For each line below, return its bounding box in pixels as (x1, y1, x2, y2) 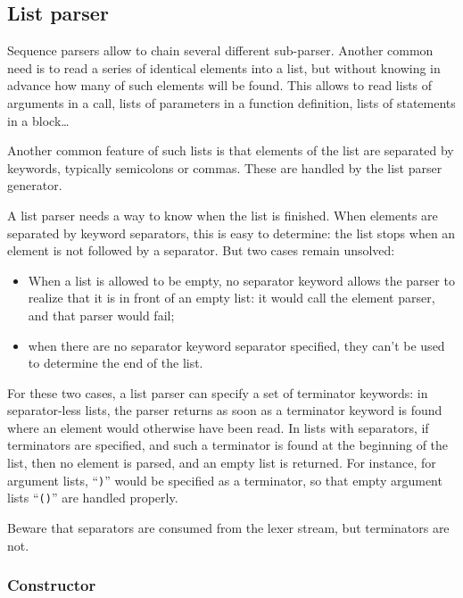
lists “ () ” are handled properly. (7, 488, 178, 507)
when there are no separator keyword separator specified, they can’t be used (28, 336, 445, 354)
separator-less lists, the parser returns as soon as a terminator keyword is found (7, 401, 442, 419)
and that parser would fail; (28, 305, 175, 324)
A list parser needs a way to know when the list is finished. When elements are (7, 205, 438, 224)
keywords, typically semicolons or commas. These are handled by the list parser (7, 158, 442, 177)
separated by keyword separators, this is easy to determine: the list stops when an (7, 223, 456, 242)
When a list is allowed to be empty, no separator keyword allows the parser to (28, 270, 455, 289)
